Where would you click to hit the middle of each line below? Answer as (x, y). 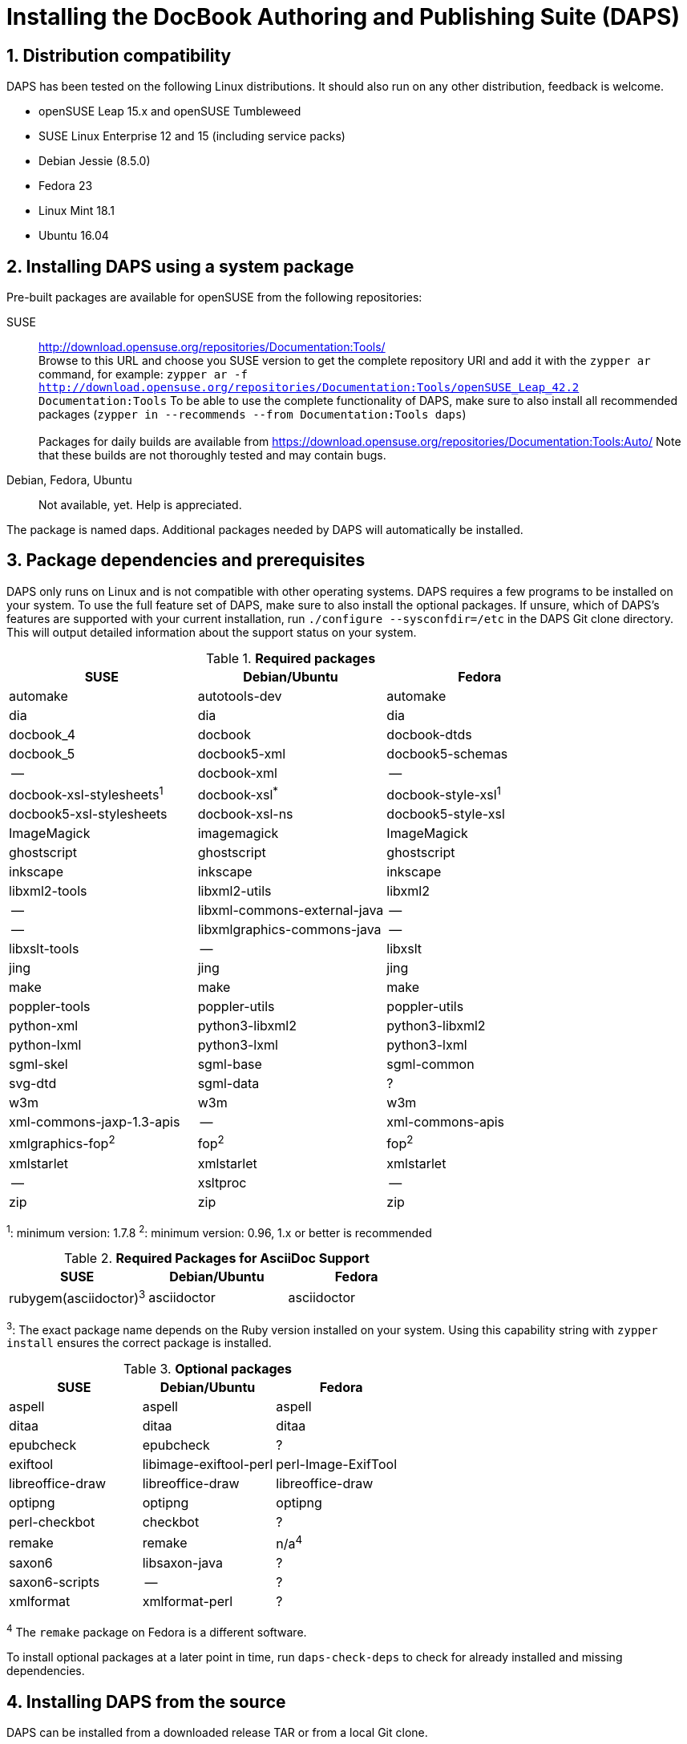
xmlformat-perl (188, 1602)
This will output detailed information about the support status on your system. (212, 632)
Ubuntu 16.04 (74, 236)
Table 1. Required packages (291, 658)
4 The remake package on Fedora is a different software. (157, 1631)
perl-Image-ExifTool (336, 1465)
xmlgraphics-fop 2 (62, 1143)
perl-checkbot (52, 1522)
